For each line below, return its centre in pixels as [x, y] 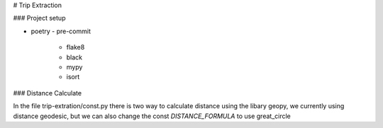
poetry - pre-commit [61, 31]
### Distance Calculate [47, 93]
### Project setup [39, 18]
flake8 [76, 47]
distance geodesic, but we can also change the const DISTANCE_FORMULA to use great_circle [152, 116]
